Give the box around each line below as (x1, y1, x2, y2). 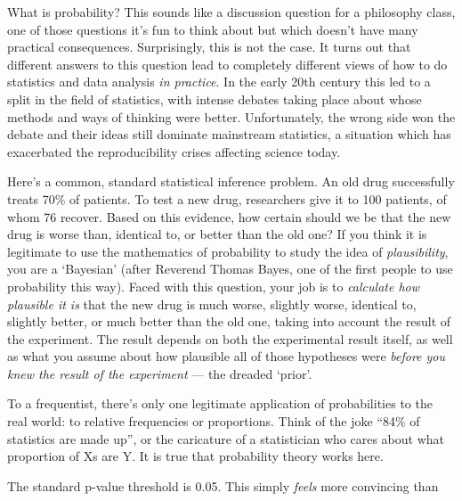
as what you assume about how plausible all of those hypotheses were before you (7, 347, 446, 365)
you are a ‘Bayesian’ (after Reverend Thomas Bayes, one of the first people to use (7, 259, 453, 278)
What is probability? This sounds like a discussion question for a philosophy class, (7, 3, 456, 21)
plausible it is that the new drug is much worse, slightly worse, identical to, (7, 294, 417, 313)
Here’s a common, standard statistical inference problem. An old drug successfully (7, 172, 455, 191)
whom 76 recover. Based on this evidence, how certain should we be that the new (7, 207, 451, 226)
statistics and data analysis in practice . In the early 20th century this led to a (7, 72, 431, 91)
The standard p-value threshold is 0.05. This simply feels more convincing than (7, 476, 439, 495)
